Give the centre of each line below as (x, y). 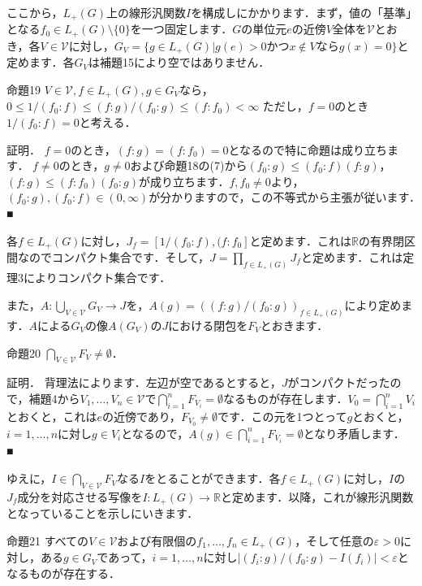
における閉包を (208, 326)
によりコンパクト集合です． (97, 278)
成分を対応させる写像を (80, 496)
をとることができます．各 (213, 478)
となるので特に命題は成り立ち (308, 149)
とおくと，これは (52, 416)
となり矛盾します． (351, 433)
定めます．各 (41, 62)
